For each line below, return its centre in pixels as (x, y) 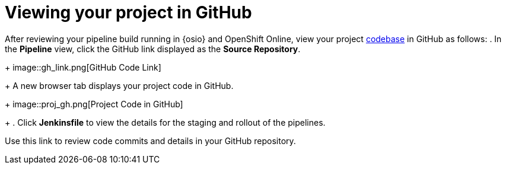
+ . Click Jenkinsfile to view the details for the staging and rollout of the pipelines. (165, 122)
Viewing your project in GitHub (128, 12)
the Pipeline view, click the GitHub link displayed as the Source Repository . (153, 49)
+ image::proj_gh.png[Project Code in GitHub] (94, 104)
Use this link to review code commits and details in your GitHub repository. (150, 141)
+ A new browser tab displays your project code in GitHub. (119, 85)
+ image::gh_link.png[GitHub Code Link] (83, 67)
